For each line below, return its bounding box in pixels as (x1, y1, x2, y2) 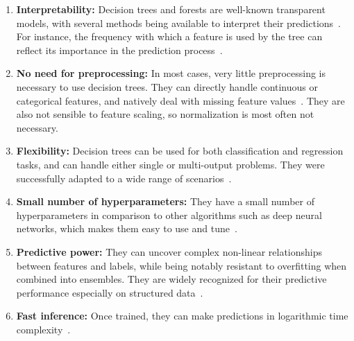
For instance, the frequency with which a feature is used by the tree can (16, 29, 323, 44)
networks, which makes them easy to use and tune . (16, 221, 237, 236)
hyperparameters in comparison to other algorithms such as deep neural (16, 207, 322, 222)
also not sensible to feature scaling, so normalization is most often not (16, 107, 314, 121)
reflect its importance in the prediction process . (16, 42, 223, 57)
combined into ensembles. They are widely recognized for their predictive (16, 272, 327, 286)
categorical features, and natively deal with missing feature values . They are (16, 93, 345, 107)
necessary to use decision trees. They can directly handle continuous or (16, 79, 318, 94)
